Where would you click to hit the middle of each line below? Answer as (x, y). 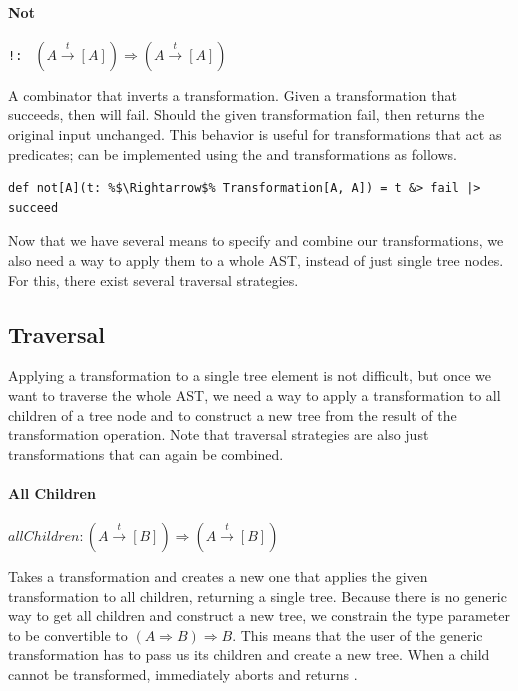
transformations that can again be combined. (146, 453)
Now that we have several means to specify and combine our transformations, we (256, 240)
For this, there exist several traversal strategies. (153, 279)
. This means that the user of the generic (357, 634)
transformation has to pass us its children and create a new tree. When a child (249, 654)
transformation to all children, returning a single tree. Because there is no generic (257, 595)
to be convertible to (68, 634)
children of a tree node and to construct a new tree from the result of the (232, 414)
